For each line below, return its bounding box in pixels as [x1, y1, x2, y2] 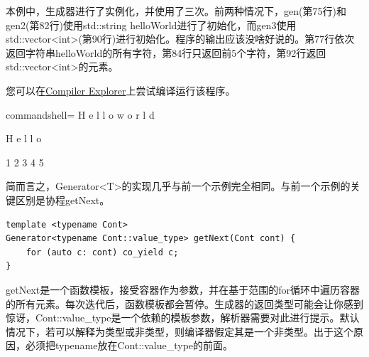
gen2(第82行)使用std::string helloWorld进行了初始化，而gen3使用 [6, 17, 297, 32]
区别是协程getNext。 [15, 192, 110, 207]
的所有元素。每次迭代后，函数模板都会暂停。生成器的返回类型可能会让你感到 [6, 296, 363, 311]
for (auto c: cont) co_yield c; [26, 247, 179, 257]
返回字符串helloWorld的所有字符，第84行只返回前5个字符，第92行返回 [6, 45, 326, 60]
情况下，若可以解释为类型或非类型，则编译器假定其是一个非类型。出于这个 [6, 324, 353, 339]
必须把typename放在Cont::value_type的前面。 [25, 338, 233, 353]
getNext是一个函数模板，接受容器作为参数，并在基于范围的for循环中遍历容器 [6, 282, 360, 297]
